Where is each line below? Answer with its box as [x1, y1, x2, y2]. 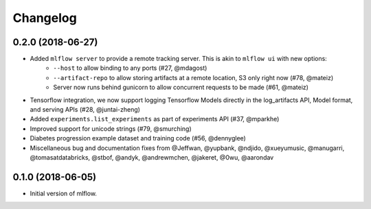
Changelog [12, 10, 77, 25]
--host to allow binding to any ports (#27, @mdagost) [53, 64, 207, 72]
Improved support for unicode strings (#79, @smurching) [30, 124, 192, 133]
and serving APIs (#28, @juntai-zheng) [30, 106, 141, 114]
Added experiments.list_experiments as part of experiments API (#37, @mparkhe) [30, 115, 280, 123]
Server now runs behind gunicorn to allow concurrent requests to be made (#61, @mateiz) [53, 83, 309, 92]
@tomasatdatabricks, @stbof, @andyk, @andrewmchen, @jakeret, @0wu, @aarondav [30, 153, 274, 161]
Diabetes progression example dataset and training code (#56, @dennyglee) [30, 134, 247, 143]
